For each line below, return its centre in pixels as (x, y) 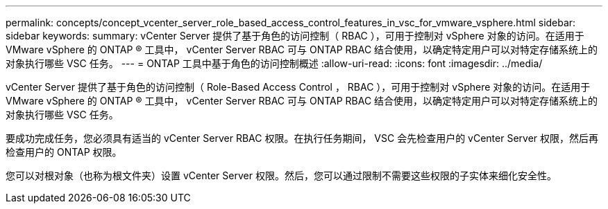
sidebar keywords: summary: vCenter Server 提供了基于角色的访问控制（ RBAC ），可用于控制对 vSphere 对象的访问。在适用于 (295, 36)
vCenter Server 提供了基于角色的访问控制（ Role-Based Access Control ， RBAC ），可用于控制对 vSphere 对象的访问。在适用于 (298, 87)
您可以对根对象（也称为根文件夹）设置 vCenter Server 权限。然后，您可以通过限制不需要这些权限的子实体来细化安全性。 (281, 175)
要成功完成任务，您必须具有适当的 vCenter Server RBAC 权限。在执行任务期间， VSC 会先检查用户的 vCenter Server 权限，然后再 (302, 138)
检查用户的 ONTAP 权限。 (64, 152)
